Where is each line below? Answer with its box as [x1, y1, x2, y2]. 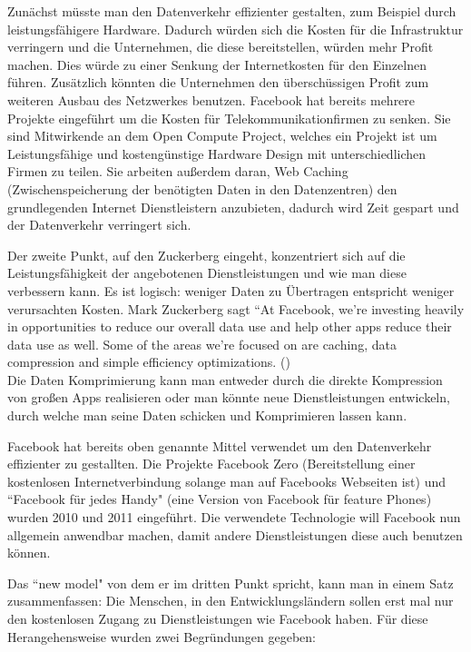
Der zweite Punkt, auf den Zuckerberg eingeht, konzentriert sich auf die [7, 245, 406, 264]
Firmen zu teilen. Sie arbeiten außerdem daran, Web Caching [7, 162, 348, 181]
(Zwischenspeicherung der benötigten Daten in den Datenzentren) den [7, 179, 397, 198]
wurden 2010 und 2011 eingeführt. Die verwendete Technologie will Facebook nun [7, 508, 461, 527]
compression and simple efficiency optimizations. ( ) [7, 352, 290, 371]
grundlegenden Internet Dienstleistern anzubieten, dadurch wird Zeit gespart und [7, 197, 459, 216]
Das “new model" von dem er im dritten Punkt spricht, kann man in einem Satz [7, 573, 454, 592]
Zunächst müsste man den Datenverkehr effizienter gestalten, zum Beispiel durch [7, 2, 456, 20]
